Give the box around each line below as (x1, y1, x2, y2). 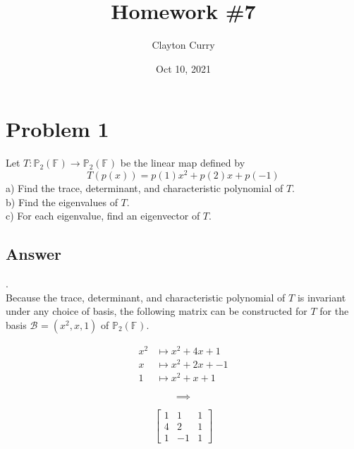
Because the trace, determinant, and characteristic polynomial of (6, 289, 286, 304)
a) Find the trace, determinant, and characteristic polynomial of (6, 180, 283, 195)
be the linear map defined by (120, 155, 245, 170)
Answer (6, 243, 62, 265)
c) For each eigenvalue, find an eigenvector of (6, 208, 200, 223)
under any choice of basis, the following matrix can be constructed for (6, 304, 307, 318)
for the (319, 304, 349, 318)
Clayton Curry (152, 37, 215, 52)
